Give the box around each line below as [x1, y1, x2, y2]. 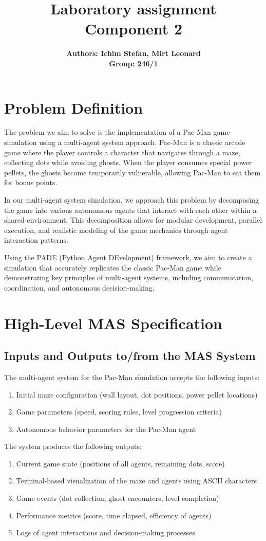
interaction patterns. [4, 235, 69, 245]
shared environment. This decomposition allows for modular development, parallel [4, 214, 262, 225]
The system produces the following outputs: [4, 441, 142, 452]
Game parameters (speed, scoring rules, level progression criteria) [16, 406, 222, 417]
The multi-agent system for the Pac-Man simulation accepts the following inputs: [4, 371, 260, 382]
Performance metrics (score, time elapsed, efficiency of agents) [16, 510, 212, 520]
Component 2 [84, 18, 183, 39]
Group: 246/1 [109, 58, 158, 68]
